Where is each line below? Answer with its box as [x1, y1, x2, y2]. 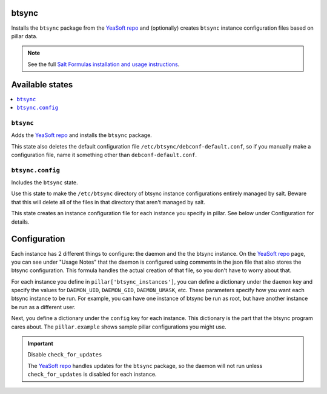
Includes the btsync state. [11, 179, 78, 186]
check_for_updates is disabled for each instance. [27, 370, 157, 378]
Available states [11, 79, 73, 90]
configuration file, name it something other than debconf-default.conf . [11, 151, 197, 158]
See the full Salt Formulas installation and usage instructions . [27, 61, 180, 68]
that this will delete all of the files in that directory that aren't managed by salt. [11, 198, 206, 205]
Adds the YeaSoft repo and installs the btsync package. [11, 132, 153, 139]
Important [27, 340, 54, 347]
